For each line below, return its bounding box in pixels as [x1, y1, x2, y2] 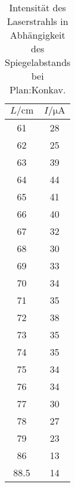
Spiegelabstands [5, 55, 71, 69]
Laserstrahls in [7, 14, 68, 28]
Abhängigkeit [10, 28, 65, 42]
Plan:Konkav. [9, 83, 66, 96]
